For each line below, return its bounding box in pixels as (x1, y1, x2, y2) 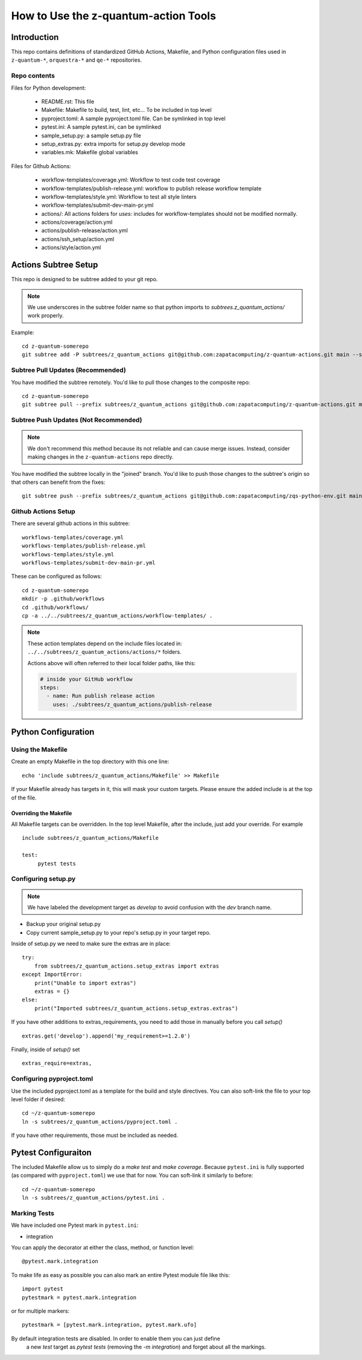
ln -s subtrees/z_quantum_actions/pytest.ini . (22, 1194, 165, 1202)
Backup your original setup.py (26, 920, 101, 928)
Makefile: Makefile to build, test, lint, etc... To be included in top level (41, 106, 212, 114)
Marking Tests (11, 1209, 54, 1217)
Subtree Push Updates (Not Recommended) (11, 416, 142, 425)
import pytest (22, 1286, 63, 1292)
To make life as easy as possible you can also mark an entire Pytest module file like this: (11, 1271, 230, 1278)
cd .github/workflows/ (22, 604, 89, 611)
